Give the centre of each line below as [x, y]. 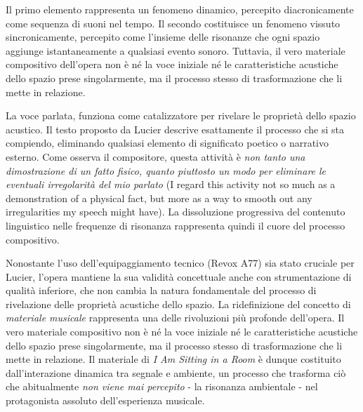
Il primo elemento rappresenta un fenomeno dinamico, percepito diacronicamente [180, 9]
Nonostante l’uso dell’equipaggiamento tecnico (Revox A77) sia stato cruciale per [180, 263]
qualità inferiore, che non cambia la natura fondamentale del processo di [161, 290]
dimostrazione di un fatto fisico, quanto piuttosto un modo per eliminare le [166, 170]
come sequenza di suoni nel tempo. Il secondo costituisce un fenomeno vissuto [173, 23]
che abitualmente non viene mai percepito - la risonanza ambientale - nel [162, 386]
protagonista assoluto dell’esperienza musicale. [105, 400]
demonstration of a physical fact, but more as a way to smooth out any [159, 198]
